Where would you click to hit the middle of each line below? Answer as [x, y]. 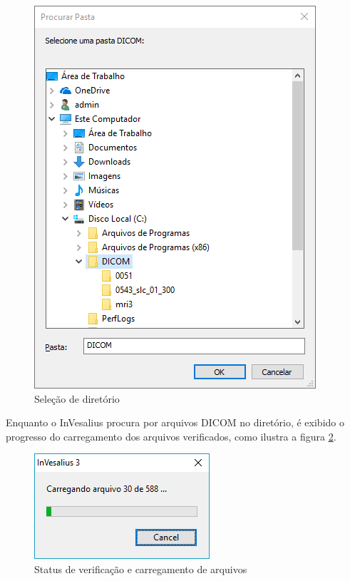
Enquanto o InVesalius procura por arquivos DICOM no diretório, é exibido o [175, 422]
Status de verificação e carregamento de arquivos [141, 569]
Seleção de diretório [77, 398]
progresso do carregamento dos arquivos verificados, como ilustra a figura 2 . [171, 436]
